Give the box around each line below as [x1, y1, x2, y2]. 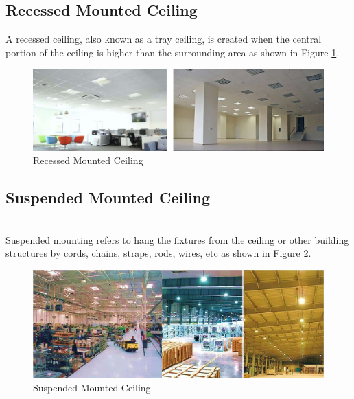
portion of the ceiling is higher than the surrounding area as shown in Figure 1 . [5, 45, 340, 59]
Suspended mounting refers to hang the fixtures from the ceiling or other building [5, 232, 349, 247]
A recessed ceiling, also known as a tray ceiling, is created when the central [5, 32, 322, 46]
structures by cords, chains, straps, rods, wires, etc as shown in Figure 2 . [5, 246, 311, 260]
